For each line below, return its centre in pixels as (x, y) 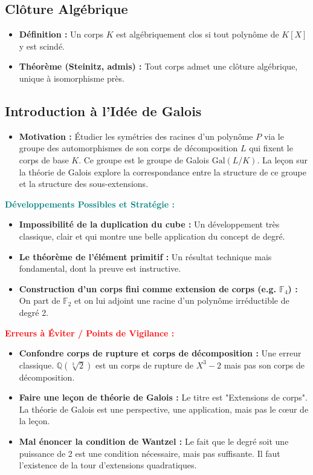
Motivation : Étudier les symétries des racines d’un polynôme (136, 136)
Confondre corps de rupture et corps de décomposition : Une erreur (160, 353)
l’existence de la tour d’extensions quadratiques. (108, 465)
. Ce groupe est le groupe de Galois (144, 159)
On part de (40, 300)
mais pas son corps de (264, 365)
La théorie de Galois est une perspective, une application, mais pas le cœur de (164, 409)
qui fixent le (271, 148)
